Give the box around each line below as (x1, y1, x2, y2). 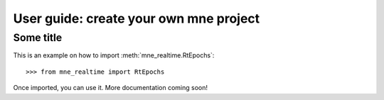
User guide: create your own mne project (13, 11, 260, 26)
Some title (13, 31, 63, 44)
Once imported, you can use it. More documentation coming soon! (13, 84, 208, 92)
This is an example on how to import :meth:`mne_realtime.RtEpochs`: (13, 51, 215, 60)
